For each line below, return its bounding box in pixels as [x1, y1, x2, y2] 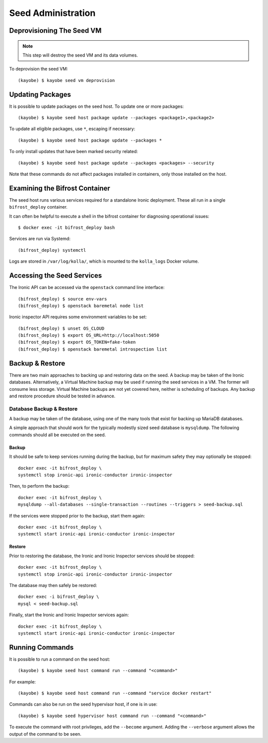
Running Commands [9, 643, 74, 652]
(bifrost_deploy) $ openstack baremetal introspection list [18, 346, 167, 352]
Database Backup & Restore [9, 405, 78, 412]
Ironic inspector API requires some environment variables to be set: [9, 314, 147, 320]
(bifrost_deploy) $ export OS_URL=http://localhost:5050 [18, 333, 160, 338]
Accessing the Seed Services [9, 271, 102, 280]
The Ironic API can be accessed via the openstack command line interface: [9, 285, 165, 291]
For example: [9, 678, 36, 685]
